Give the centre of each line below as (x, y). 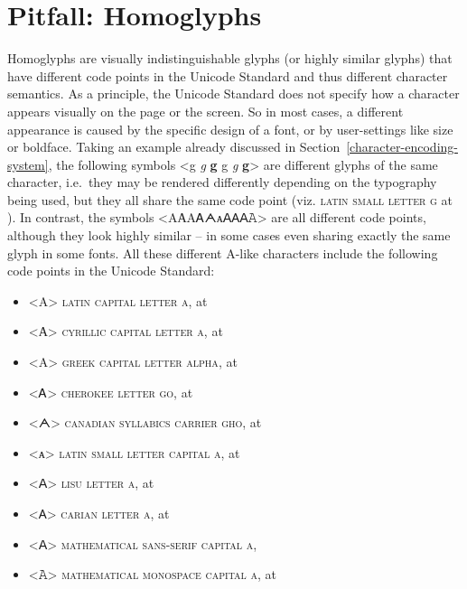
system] (28, 164)
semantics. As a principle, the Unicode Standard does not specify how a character (233, 93)
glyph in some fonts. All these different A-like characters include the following (223, 252)
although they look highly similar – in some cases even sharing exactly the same (229, 235)
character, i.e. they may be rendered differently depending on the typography (222, 182)
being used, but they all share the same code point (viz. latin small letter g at (230, 199)
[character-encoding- (402, 147)
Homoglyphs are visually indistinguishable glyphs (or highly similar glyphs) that (230, 58)
